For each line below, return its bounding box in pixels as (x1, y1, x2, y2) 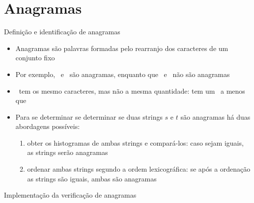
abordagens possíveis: (15, 121, 80, 131)
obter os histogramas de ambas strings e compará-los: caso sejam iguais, (27, 137, 244, 148)
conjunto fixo (15, 52, 55, 63)
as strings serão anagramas (27, 147, 108, 157)
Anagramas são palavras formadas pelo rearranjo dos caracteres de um (15, 43, 228, 53)
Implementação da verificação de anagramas (4, 190, 137, 200)
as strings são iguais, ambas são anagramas (27, 173, 157, 183)
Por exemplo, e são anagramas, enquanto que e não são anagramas (15, 69, 230, 79)
